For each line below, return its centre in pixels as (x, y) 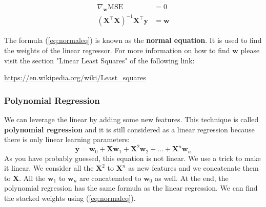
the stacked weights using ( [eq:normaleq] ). (70, 198)
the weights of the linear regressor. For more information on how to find (117, 50)
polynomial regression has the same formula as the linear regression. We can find (131, 188)
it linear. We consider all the (49, 168)
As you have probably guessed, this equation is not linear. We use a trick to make (132, 158)
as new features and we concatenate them (193, 168)
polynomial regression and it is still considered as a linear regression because (129, 129)
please (250, 50)
